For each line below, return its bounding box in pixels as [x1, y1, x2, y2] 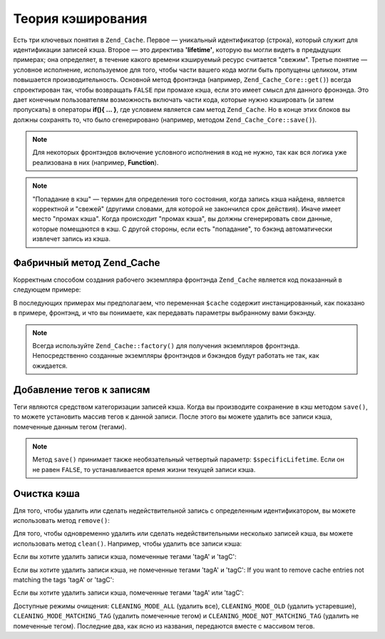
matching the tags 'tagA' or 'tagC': [13, 575, 114, 584]
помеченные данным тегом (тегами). [13, 422, 127, 431]
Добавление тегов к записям [13, 384, 150, 396]
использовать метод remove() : [13, 516, 110, 524]
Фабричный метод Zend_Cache [13, 257, 160, 269]
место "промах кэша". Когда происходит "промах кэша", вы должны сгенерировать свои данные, [32, 215, 333, 223]
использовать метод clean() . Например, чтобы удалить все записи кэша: [13, 539, 242, 548]
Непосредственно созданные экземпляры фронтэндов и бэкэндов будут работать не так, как [32, 352, 320, 360]
